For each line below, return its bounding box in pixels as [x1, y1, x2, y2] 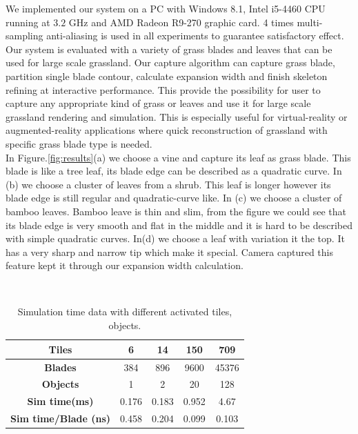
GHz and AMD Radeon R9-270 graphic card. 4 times [68, 14, 294, 29]
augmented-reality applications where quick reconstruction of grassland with [6, 123, 328, 137]
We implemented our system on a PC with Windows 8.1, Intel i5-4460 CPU [6, 1, 326, 15]
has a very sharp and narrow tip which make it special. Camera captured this [6, 244, 333, 259]
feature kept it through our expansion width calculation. [6, 258, 243, 273]
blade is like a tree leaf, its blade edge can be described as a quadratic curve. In [6, 164, 342, 178]
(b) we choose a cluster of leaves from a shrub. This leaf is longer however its [6, 177, 331, 191]
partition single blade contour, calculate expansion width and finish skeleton [6, 68, 328, 83]
